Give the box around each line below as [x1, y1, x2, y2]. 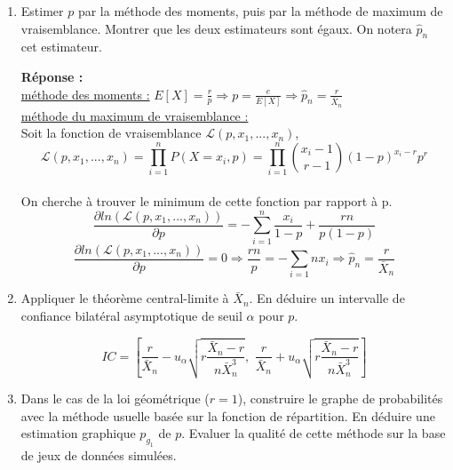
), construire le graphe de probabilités [237, 388, 443, 407]
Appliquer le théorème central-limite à [20, 289, 229, 307]
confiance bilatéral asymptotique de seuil [20, 307, 242, 325]
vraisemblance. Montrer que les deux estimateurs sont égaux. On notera [20, 19, 412, 37]
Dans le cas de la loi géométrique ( [20, 388, 210, 407]
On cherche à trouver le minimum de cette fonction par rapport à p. [20, 191, 393, 210]
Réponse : [20, 67, 83, 85]
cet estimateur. [20, 37, 102, 56]
